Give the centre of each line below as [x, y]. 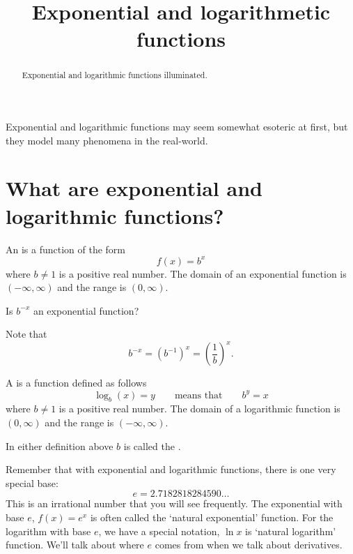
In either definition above [60, 446]
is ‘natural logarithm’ [291, 531]
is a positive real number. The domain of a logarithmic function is [199, 409]
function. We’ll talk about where [75, 545]
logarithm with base [48, 531]
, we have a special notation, [159, 531]
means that [198, 395]
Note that [26, 334]
